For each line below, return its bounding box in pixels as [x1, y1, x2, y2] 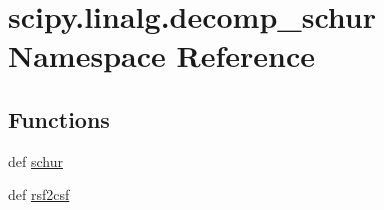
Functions [8, 103, 110, 134]
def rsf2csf [8, 184, 70, 205]
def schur [8, 150, 63, 171]
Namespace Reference [8, 35, 315, 76]
